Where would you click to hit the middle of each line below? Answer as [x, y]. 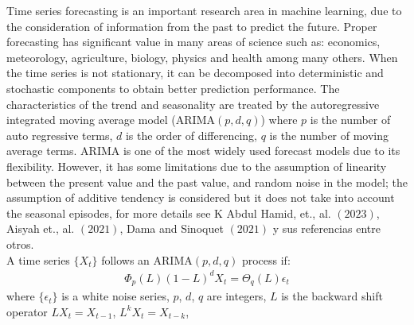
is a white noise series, [115, 296]
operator [27, 311]
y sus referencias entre [326, 228]
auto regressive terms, [60, 135]
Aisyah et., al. [41, 228]
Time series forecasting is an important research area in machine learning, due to [204, 10]
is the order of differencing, [191, 135]
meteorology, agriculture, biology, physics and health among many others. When [202, 57]
